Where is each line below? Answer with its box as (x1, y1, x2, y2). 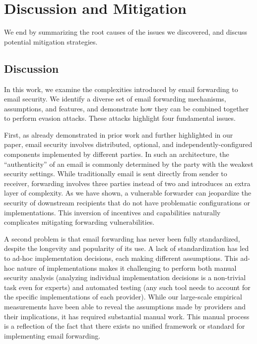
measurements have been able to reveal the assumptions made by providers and (4, 301, 246, 311)
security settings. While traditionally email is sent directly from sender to (4, 168, 227, 179)
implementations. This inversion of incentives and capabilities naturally (4, 207, 221, 217)
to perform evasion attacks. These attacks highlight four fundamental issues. (4, 113, 236, 123)
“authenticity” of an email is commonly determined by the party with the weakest (4, 158, 254, 169)
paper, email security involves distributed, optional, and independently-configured (4, 139, 253, 149)
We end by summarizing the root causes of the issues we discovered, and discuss (4, 27, 248, 37)
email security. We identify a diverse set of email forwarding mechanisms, (4, 94, 226, 104)
